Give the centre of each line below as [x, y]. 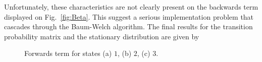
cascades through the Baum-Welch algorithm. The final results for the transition [128, 26]
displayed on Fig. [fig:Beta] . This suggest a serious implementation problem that [129, 16]
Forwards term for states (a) [68, 53]
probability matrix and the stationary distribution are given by [102, 36]
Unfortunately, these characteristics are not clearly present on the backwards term [131, 7]
